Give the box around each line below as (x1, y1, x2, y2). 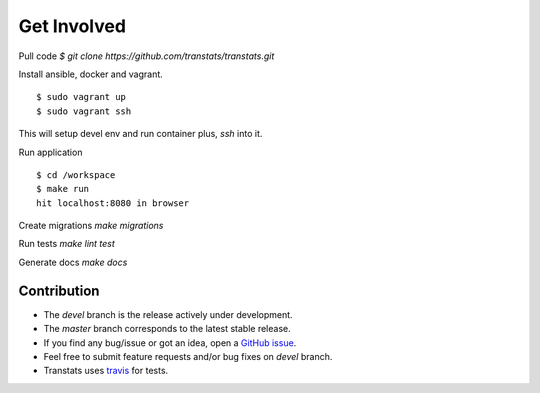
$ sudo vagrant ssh (36, 105, 132, 117)
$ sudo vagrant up (36, 91, 127, 103)
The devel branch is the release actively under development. (43, 308, 294, 320)
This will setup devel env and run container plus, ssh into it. (18, 128, 263, 140)
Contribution (18, 282, 100, 299)
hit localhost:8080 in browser (36, 197, 190, 209)
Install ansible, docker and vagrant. (18, 68, 164, 80)
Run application (18, 146, 83, 158)
